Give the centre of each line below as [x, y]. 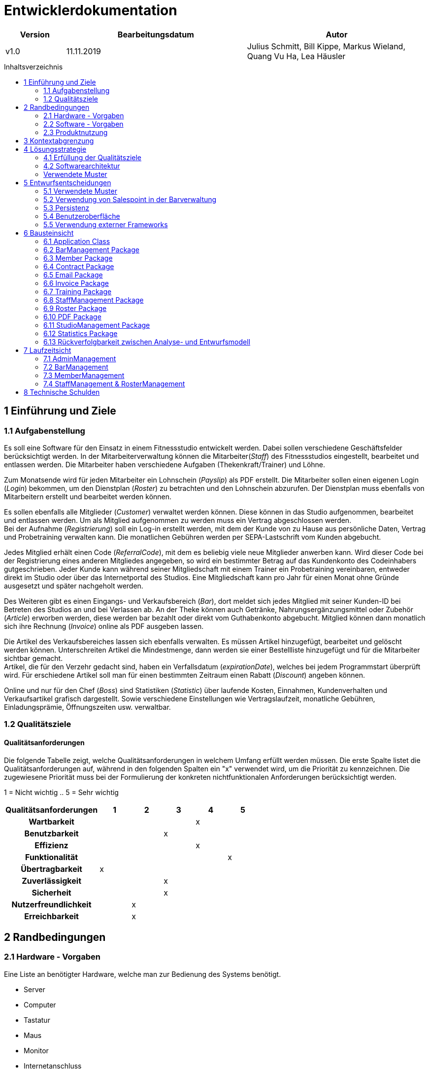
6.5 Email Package [73, 275]
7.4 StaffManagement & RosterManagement [114, 383]
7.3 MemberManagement [84, 375]
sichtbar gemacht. [33, 658]
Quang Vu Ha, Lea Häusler [296, 56]
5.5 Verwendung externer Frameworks [106, 224]
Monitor [36, 1050]
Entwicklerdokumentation [91, 10]
